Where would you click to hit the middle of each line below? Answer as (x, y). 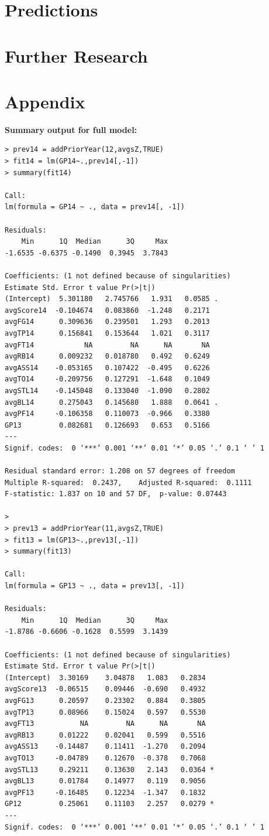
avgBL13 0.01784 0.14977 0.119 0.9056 (105, 781)
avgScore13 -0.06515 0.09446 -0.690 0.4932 (105, 689)
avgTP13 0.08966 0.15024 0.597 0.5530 (105, 712)
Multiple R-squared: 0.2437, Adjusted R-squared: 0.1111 (128, 482)
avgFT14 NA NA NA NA (107, 345)
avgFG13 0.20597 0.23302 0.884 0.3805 (105, 700)
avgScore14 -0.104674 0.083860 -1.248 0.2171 (107, 310)
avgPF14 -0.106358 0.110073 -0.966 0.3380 (107, 414)
